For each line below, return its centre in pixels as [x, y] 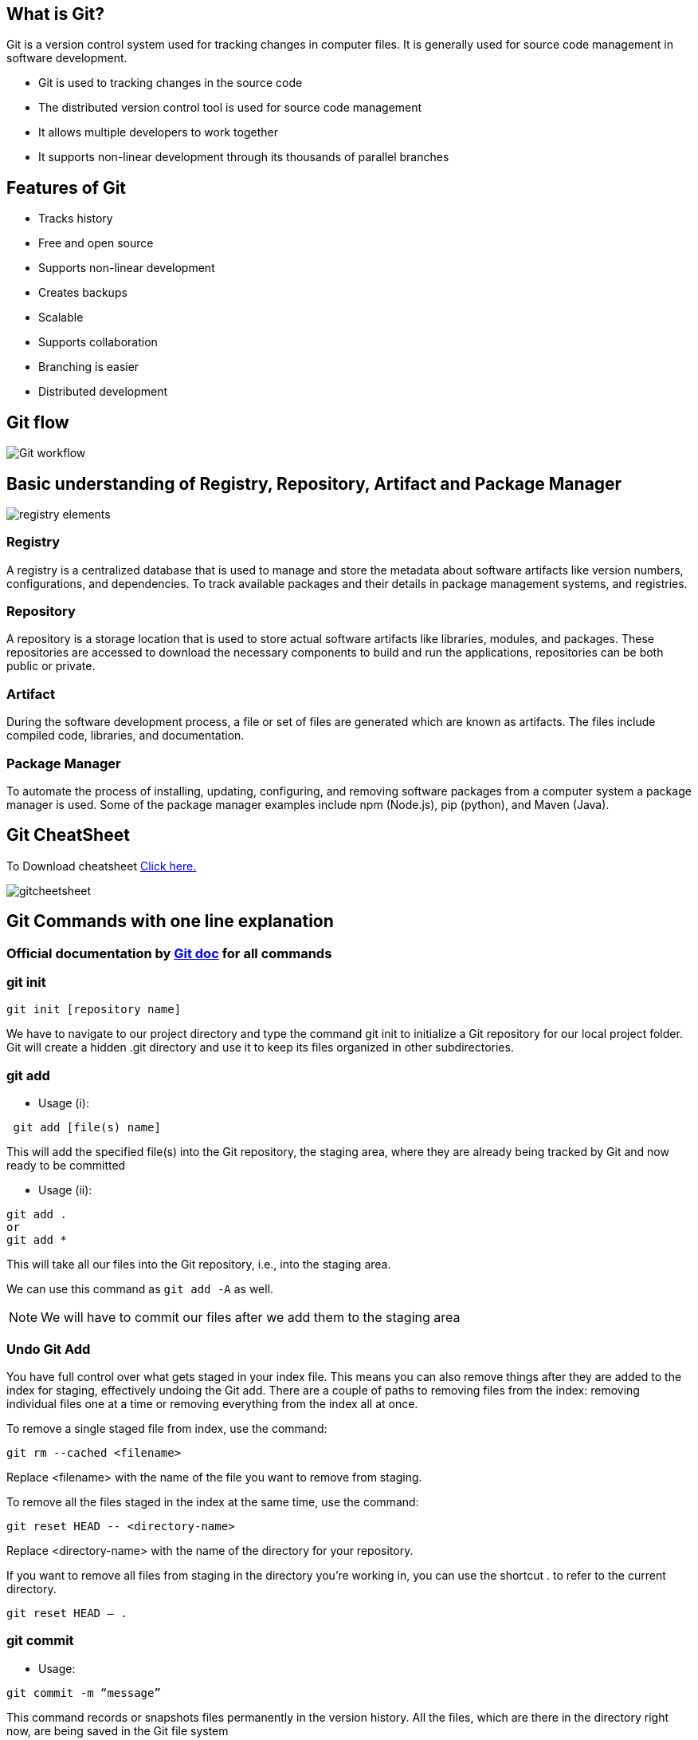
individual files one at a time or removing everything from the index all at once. [212, 1403]
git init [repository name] [94, 1010]
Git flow [38, 422]
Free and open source [96, 243]
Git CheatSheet [68, 835]
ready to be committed [66, 1166]
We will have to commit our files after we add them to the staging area [251, 1318]
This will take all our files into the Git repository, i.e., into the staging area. [199, 1265]
